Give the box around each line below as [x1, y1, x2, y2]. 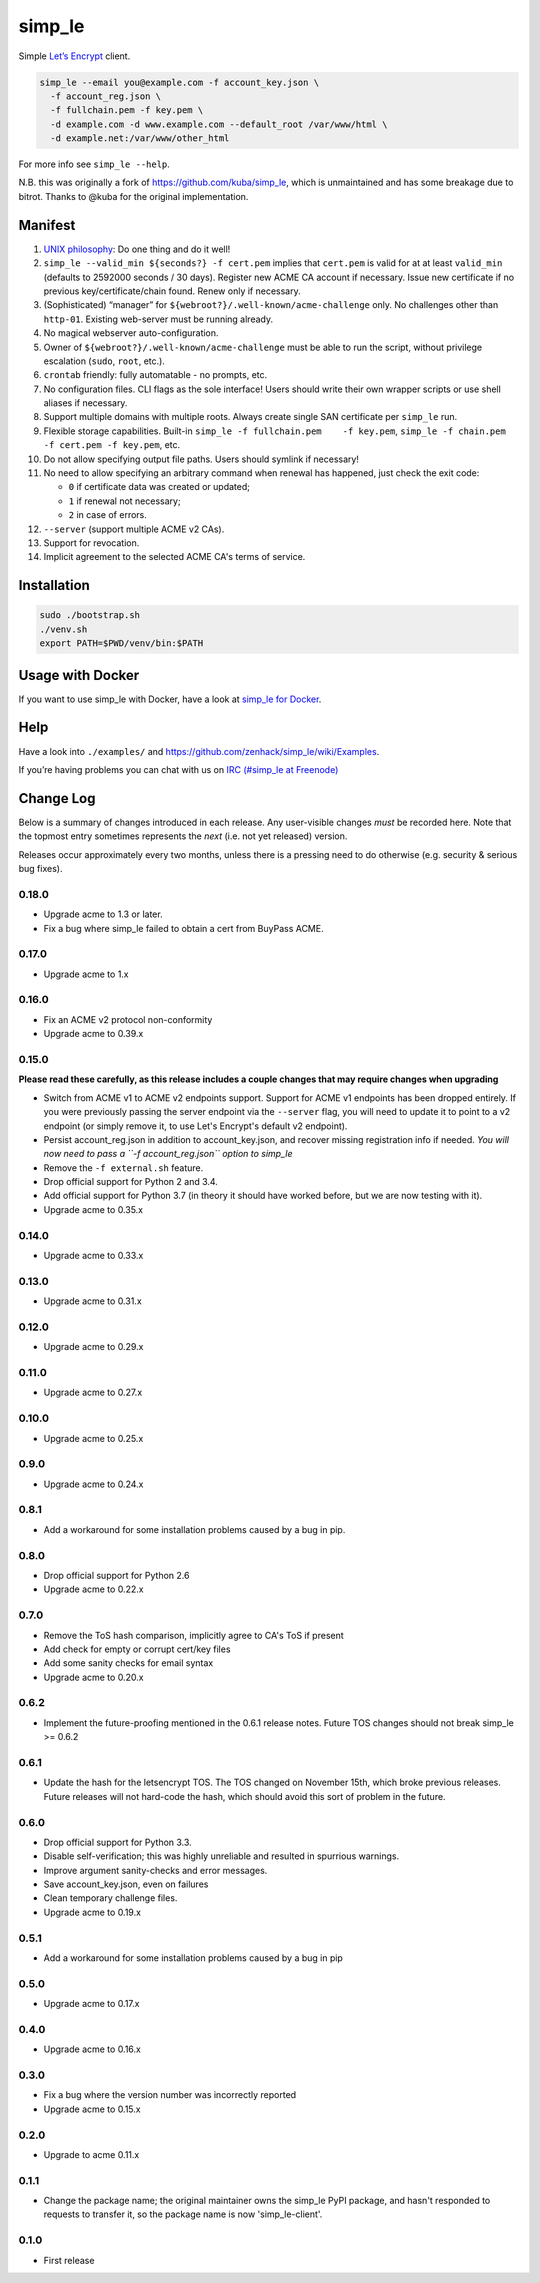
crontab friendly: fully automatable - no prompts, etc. [43, 369, 268, 381]
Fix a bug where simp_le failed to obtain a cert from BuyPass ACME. [43, 922, 324, 934]
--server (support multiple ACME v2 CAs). [43, 523, 225, 535]
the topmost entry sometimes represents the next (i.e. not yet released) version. [18, 830, 348, 842]
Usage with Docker [18, 666, 140, 684]
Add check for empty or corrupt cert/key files [43, 1643, 231, 1655]
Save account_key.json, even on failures [43, 1878, 209, 1890]
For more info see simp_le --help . [18, 158, 170, 170]
